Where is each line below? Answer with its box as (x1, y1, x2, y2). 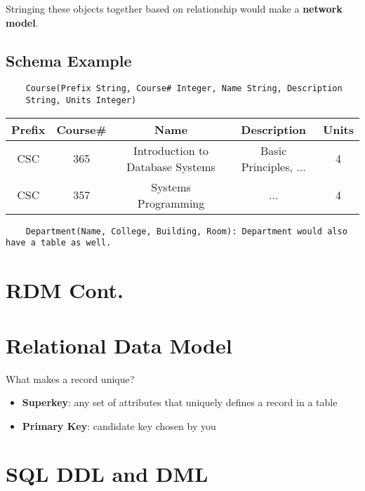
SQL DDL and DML (6, 459, 208, 488)
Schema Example (6, 49, 132, 71)
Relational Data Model (6, 330, 232, 359)
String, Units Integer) (25, 95, 137, 106)
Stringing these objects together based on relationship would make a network (6, 1, 343, 15)
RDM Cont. (6, 276, 124, 304)
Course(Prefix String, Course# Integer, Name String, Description (25, 83, 343, 94)
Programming (137, 194, 205, 211)
